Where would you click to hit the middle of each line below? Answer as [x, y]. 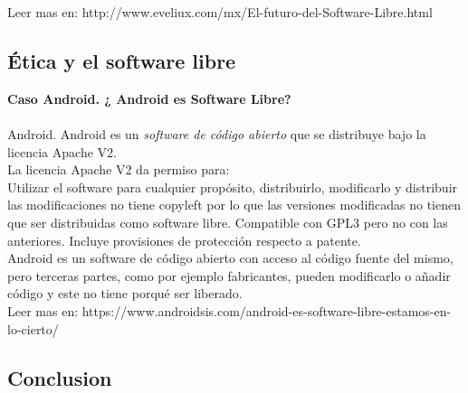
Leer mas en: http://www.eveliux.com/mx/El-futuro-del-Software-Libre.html [220, 12]
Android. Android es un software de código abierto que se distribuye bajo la [217, 133]
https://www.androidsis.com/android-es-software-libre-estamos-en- [267, 310]
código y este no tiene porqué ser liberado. [125, 293]
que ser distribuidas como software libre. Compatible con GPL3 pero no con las [228, 222]
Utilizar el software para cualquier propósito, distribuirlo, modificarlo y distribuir [233, 187]
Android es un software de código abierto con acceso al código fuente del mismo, [230, 258]
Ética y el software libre [122, 60]
